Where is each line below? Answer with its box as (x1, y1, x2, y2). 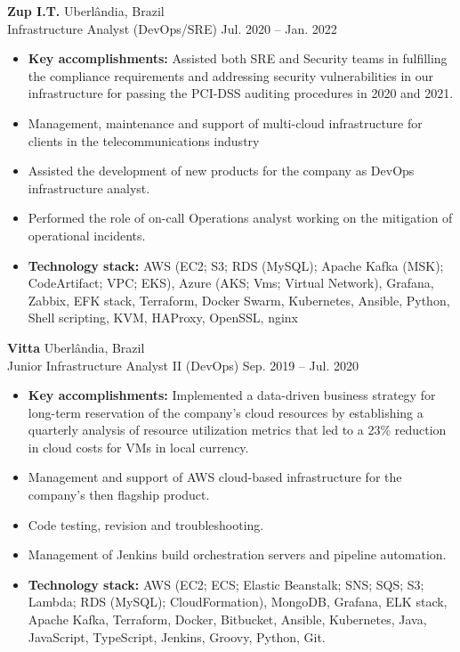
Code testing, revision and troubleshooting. (28, 515, 264, 534)
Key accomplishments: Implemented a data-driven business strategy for (28, 386, 436, 404)
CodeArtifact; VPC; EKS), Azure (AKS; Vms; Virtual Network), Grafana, (28, 273, 434, 292)
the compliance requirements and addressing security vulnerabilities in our (28, 66, 434, 85)
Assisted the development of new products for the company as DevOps (28, 161, 415, 180)
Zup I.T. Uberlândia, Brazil (7, 2, 165, 20)
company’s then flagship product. (28, 485, 210, 504)
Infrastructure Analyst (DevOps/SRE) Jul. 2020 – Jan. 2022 (7, 19, 337, 37)
